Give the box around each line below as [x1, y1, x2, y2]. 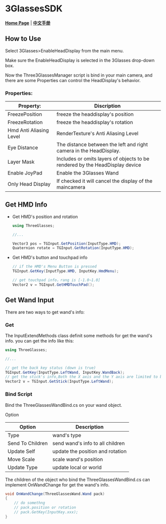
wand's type [52, 432, 82, 438]
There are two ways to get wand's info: [5, 309, 85, 315]
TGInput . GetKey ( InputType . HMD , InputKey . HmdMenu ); [12, 269, 119, 274]
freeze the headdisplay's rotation [56, 119, 133, 126]
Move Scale [7, 456, 35, 463]
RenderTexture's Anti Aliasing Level [56, 130, 139, 137]
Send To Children [7, 439, 48, 446]
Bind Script [5, 391, 33, 398]
